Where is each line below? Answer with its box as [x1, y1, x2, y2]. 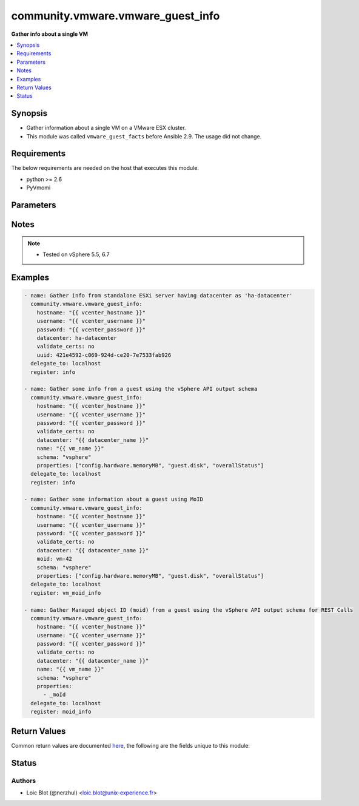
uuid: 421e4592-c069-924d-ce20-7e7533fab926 [36, 351, 172, 358]
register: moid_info [30, 708, 92, 716]
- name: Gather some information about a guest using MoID [24, 496, 203, 503]
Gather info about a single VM [11, 30, 88, 38]
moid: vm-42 [36, 555, 73, 563]
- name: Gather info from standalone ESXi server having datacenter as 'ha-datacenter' [24, 292, 293, 299]
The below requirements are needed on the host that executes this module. [11, 164, 200, 172]
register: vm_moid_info [30, 589, 101, 596]
